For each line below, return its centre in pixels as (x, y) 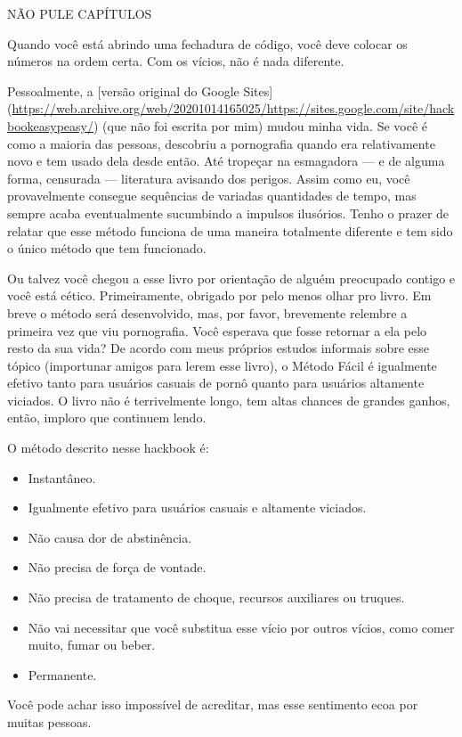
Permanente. (62, 674)
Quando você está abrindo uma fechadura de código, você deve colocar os (207, 43)
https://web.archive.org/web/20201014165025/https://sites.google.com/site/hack (233, 108)
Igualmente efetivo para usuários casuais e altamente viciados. (197, 508)
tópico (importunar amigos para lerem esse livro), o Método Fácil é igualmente (222, 365)
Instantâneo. (62, 477)
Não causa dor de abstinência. (110, 537)
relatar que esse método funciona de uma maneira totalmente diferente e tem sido (230, 230)
